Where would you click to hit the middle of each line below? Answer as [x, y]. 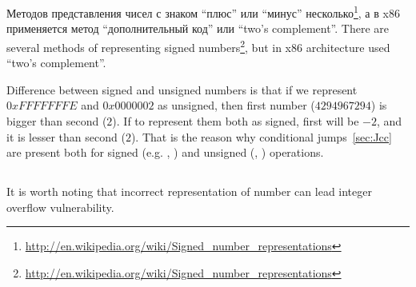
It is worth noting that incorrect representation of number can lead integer [189, 191]
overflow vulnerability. [60, 207]
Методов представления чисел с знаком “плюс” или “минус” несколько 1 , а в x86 [203, 12]
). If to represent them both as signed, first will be [236, 121]
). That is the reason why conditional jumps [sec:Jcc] [261, 136]
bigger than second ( [57, 121]
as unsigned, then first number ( [236, 105]
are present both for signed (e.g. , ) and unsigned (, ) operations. [165, 152]
